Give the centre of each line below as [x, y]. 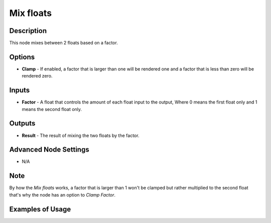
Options [22, 57]
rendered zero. [37, 76]
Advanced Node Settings [49, 150]
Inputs [20, 90]
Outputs [22, 123]
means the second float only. [52, 109]
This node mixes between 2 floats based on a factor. [63, 43]
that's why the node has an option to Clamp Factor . [62, 194]
